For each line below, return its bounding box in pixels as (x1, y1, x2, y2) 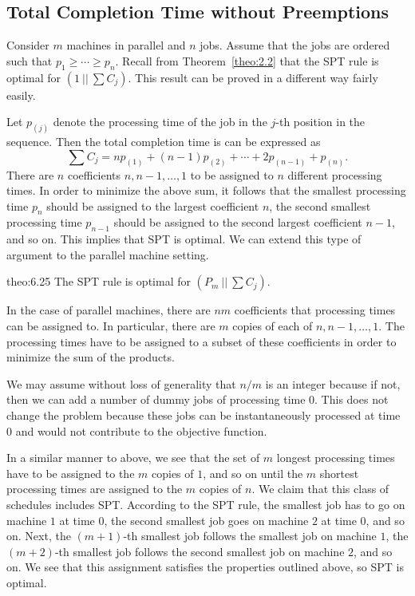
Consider (6, 37, 49, 53)
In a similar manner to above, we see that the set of (6, 449, 260, 466)
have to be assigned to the (6, 464, 135, 481)
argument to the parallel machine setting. (6, 246, 209, 262)
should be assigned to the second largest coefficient (113, 214, 362, 231)
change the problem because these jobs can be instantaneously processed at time (6, 407, 401, 424)
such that (6, 52, 53, 69)
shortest (319, 464, 359, 481)
